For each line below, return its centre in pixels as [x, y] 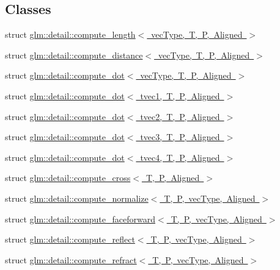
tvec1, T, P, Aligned [180, 95]
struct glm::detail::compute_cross [68, 178]
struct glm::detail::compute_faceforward [80, 218]
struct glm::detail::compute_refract [71, 259]
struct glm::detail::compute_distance [74, 55]
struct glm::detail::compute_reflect [70, 239]
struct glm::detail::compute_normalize [77, 198]
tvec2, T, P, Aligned [180, 116]
